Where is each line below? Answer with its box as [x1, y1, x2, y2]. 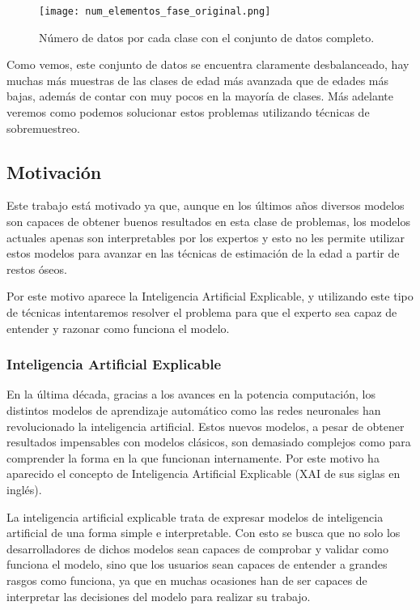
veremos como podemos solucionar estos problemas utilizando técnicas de [6, 104, 370, 121]
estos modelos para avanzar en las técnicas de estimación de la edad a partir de [6, 245, 400, 262]
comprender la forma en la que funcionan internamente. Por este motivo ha [6, 449, 380, 466]
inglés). [6, 480, 42, 497]
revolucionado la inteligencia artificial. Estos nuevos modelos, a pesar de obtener [6, 417, 405, 434]
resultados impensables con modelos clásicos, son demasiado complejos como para [6, 433, 411, 450]
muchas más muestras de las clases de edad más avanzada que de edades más [6, 71, 389, 88]
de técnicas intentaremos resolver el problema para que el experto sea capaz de [6, 303, 397, 320]
